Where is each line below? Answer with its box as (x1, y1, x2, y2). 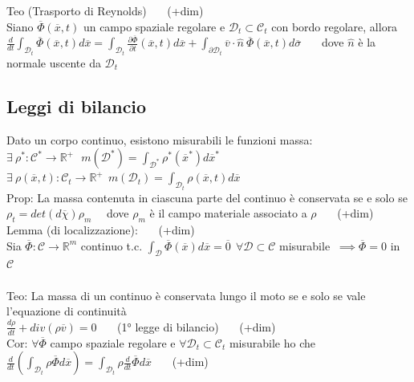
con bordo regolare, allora (271, 18, 398, 35)
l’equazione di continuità (6, 303, 127, 319)
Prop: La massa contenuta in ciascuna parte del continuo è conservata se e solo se (6, 189, 408, 205)
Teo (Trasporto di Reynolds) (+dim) (6, 2, 204, 18)
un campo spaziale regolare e (83, 18, 225, 35)
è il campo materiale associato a (149, 205, 307, 221)
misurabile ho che (229, 334, 315, 351)
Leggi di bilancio (6, 93, 147, 118)
